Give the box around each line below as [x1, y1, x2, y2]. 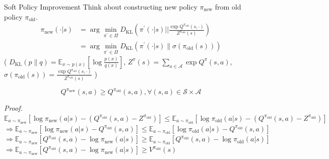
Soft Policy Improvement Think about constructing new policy [4, 2, 198, 12]
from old [215, 2, 241, 12]
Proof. [4, 103, 23, 113]
